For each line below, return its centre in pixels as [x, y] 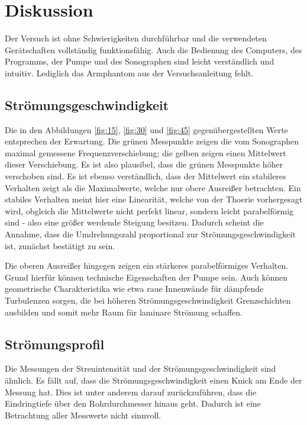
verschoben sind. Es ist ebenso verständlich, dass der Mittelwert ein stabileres [146, 176]
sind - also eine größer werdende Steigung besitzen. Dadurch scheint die [134, 222]
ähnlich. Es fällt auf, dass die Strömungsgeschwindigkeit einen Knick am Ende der [153, 380]
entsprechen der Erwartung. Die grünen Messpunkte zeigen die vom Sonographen [152, 141]
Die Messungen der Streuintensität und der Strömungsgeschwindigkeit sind [140, 368]
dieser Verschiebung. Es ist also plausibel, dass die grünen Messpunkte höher [144, 164]
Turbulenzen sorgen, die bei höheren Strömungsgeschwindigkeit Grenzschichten [148, 300]
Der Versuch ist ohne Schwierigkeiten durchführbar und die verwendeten [136, 38]
